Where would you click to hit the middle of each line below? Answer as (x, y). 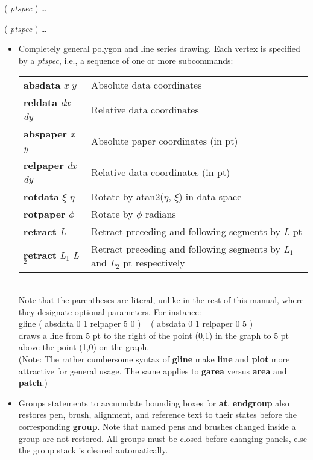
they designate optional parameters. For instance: (110, 311)
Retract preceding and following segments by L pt (197, 232)
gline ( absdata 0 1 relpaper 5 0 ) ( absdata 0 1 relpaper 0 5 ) (136, 323)
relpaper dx (50, 165)
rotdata (41, 197)
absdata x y (50, 85)
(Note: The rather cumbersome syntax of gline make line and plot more (154, 358)
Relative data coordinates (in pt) (161, 172)
